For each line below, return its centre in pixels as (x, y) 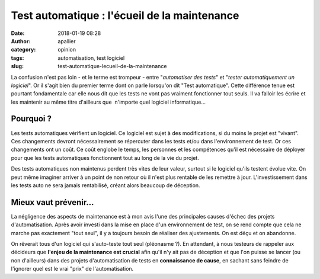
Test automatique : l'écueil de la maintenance (125, 15)
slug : (17, 66)
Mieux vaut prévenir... (52, 202)
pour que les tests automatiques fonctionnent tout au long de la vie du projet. (105, 158)
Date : (18, 33)
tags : (17, 58)
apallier (67, 41)
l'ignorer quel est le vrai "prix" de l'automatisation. (72, 269)
